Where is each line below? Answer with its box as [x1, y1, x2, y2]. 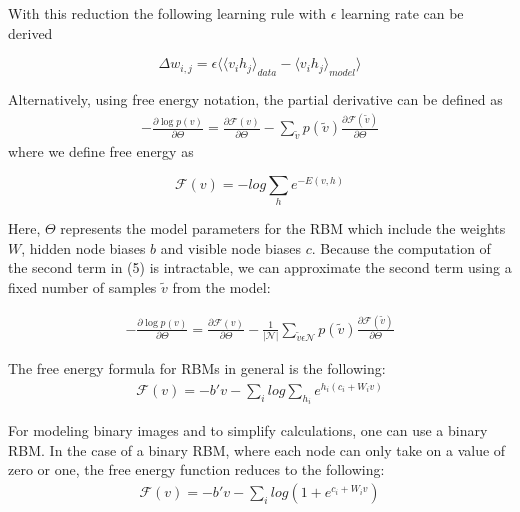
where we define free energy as [8, 141, 194, 162]
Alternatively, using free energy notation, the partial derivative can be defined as [8, 89, 503, 110]
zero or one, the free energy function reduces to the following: [8, 459, 385, 480]
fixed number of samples [8, 276, 157, 297]
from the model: [172, 276, 271, 297]
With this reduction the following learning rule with [8, 3, 326, 23]
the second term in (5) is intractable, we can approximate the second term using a [8, 257, 512, 278]
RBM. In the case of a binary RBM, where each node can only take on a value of [8, 439, 506, 460]
